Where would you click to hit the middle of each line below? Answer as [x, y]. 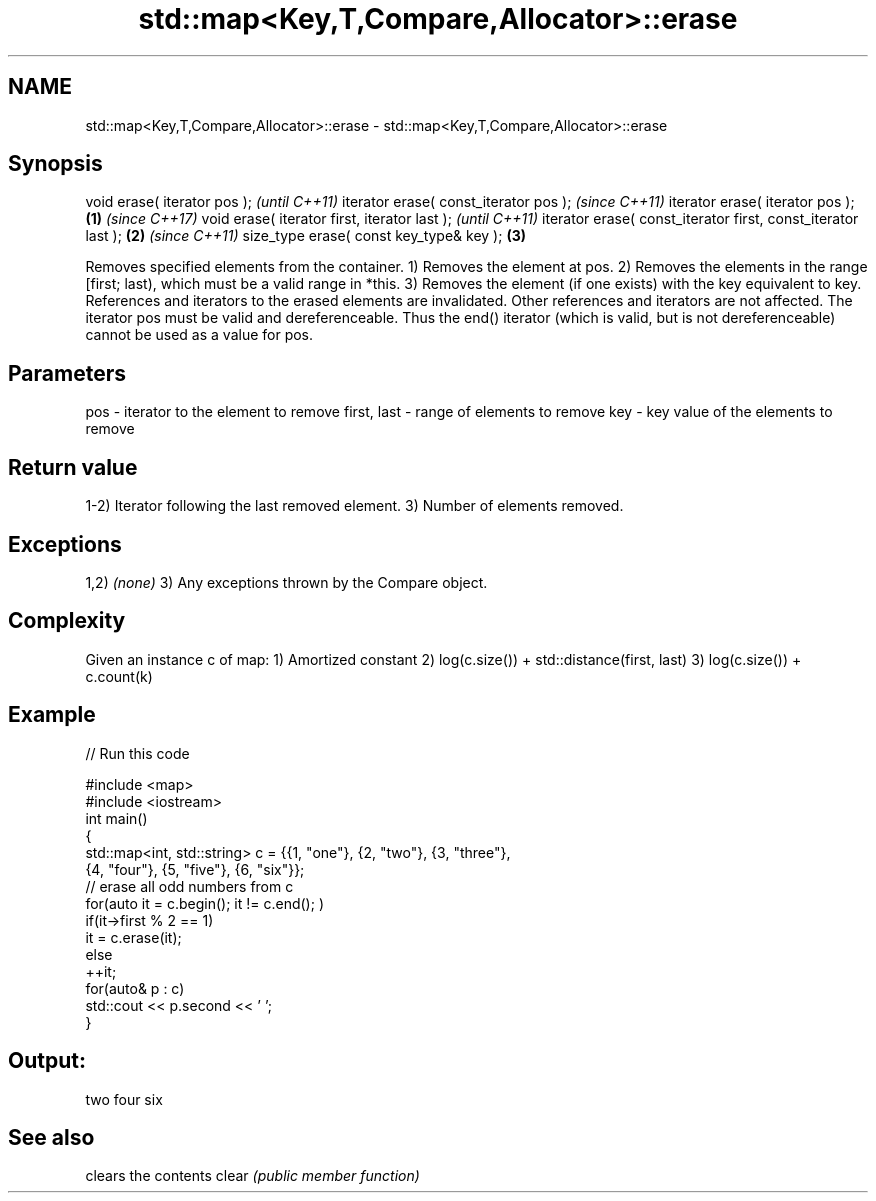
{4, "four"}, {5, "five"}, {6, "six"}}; [195, 869]
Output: [47, 1061]
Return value [73, 467]
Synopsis [55, 164]
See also [51, 1137]
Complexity [67, 621]
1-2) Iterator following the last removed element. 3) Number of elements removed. [354, 506]
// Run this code [137, 753]
